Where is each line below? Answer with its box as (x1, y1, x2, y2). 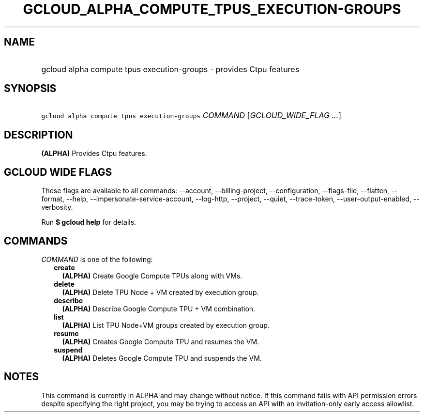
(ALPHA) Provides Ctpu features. (41, 149, 147, 158)
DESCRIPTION (4, 128, 73, 141)
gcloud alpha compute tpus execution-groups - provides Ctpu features (41, 64, 300, 74)
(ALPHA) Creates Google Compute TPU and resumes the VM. (62, 337, 259, 346)
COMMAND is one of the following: (41, 255, 153, 263)
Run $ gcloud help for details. (41, 218, 136, 227)
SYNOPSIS (4, 82, 57, 95)
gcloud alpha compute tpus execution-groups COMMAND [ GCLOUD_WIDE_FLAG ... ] (41, 110, 342, 121)
